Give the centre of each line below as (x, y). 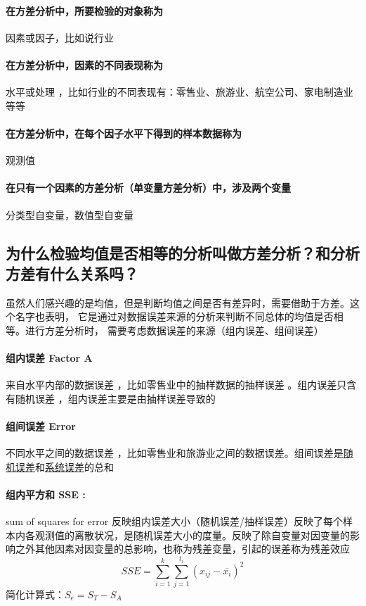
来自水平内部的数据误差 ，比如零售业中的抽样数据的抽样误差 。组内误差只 (176, 385)
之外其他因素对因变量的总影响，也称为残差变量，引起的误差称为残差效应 (182, 549)
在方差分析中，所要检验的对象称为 (84, 10)
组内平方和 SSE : (46, 494)
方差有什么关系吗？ (72, 273)
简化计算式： (35, 594)
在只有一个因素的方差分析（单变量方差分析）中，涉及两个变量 (148, 188)
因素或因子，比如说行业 (60, 37)
